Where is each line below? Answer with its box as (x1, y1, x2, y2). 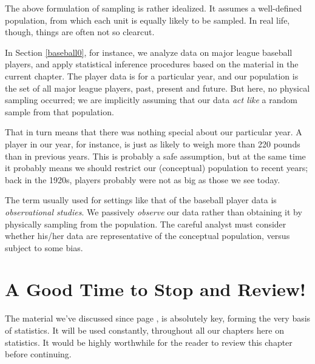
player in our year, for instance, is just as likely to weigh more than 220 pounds (5, 137, 300, 150)
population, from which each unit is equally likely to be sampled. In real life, (5, 13, 290, 26)
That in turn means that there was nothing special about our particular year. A (5, 126, 302, 138)
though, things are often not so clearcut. (5, 25, 155, 38)
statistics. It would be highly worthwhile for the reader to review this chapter (5, 335, 293, 348)
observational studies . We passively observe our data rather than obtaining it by (5, 205, 302, 218)
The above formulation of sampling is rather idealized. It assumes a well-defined (5, 2, 302, 14)
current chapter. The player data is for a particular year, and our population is (5, 69, 299, 82)
